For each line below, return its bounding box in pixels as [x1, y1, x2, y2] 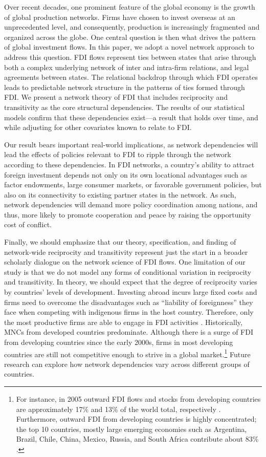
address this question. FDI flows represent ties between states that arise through [4, 51, 256, 62]
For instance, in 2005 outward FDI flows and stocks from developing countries [16, 394, 261, 404]
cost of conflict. [4, 219, 52, 230]
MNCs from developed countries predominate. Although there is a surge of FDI [4, 327, 254, 337]
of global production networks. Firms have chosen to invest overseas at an [4, 11, 235, 22]
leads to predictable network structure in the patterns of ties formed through [4, 81, 245, 92]
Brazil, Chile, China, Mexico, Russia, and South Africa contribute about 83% [16, 433, 259, 444]
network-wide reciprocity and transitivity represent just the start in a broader [4, 246, 248, 257]
